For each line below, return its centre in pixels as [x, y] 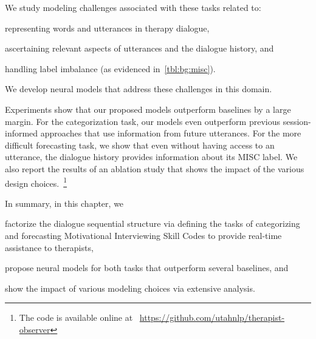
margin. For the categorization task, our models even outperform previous [143, 121]
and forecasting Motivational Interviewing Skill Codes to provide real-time [143, 235]
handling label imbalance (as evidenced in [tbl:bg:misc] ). [110, 68]
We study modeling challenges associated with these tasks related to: [133, 7]
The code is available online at [76, 317]
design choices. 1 [36, 182]
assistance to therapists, [49, 247]
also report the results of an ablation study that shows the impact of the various [155, 168]
